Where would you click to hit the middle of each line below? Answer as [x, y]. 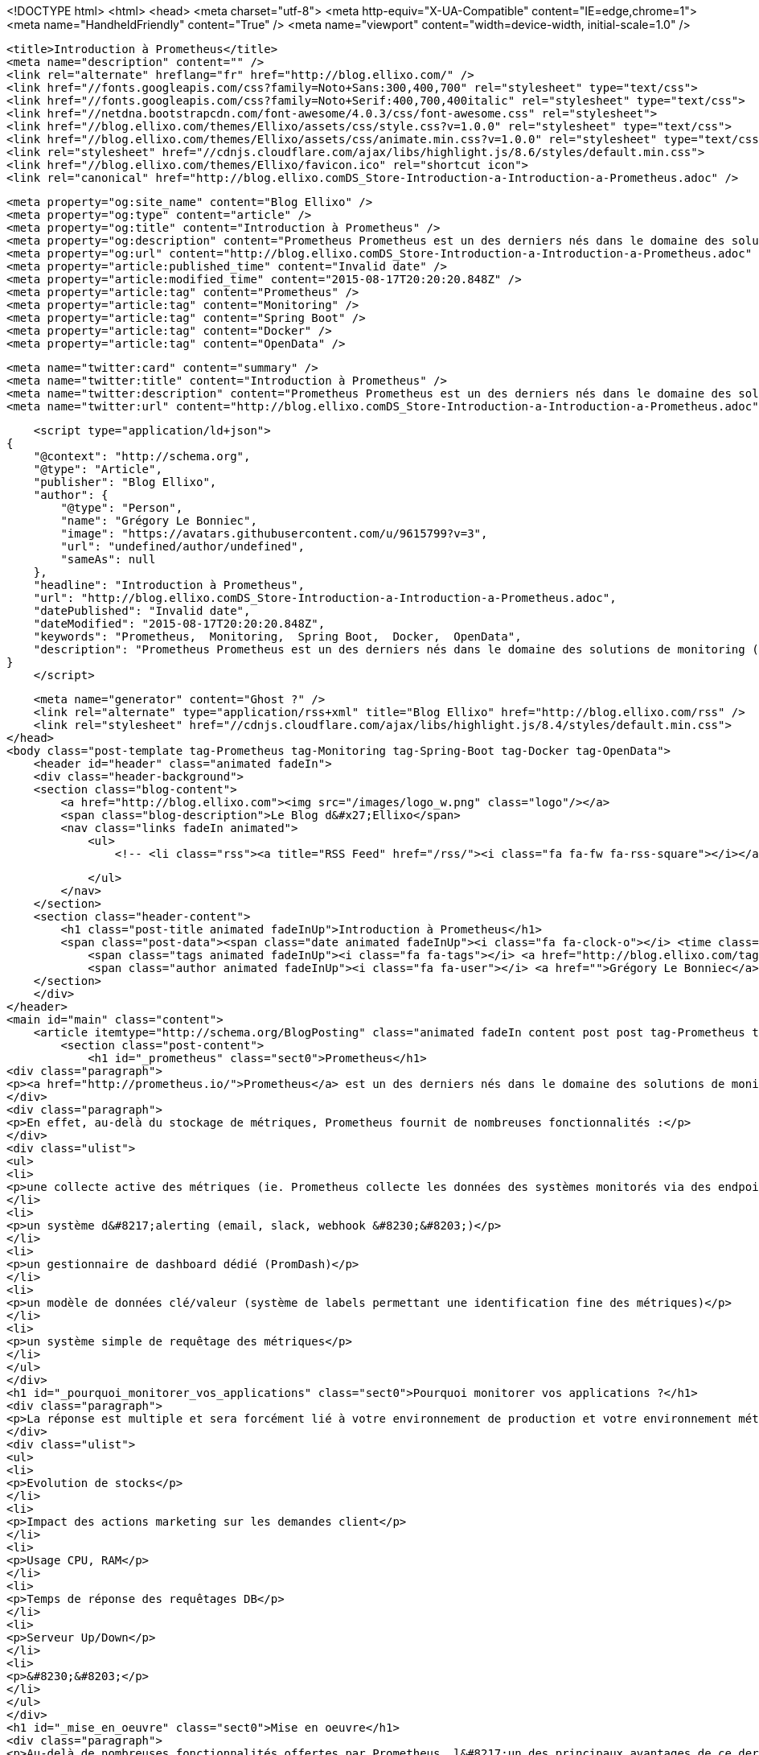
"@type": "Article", [98, 469]
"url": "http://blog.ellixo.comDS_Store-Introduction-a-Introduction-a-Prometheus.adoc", [325, 598]
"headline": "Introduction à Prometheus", [169, 585]
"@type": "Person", [122, 508]
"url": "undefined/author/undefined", [183, 546]
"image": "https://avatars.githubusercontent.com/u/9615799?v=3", [274, 534]
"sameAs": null [108, 559]
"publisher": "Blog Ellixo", [125, 482]
